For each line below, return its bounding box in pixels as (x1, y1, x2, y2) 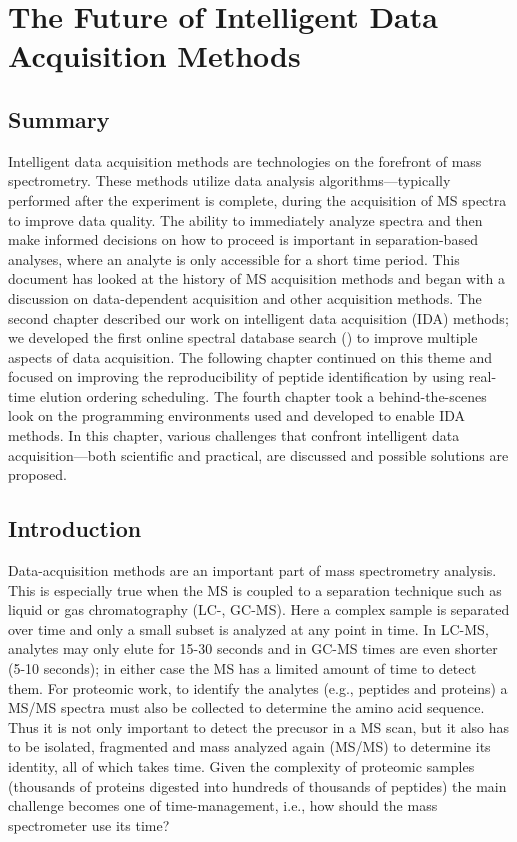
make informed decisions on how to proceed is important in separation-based (8, 229, 478, 250)
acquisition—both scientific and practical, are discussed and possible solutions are (8, 444, 509, 465)
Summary (8, 103, 110, 134)
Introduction (8, 513, 142, 544)
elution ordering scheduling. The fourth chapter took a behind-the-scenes (39, 385, 487, 406)
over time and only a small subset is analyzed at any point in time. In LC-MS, (8, 618, 489, 639)
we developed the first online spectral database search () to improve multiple (8, 327, 478, 348)
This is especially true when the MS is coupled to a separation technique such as (8, 579, 502, 600)
